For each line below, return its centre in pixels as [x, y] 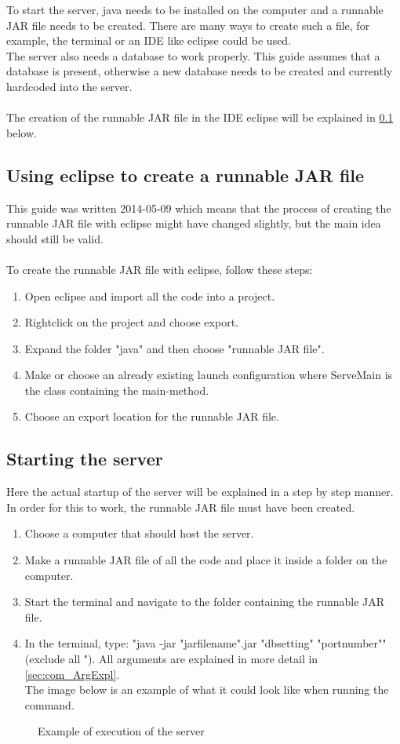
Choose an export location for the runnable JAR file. [152, 416]
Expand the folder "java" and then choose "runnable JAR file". [175, 348]
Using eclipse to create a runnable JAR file [185, 175]
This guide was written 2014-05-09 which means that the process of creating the [199, 208]
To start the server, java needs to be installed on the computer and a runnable [195, 9]
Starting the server [85, 459]
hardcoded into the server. [69, 86]
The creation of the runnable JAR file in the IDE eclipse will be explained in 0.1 [200, 117]
